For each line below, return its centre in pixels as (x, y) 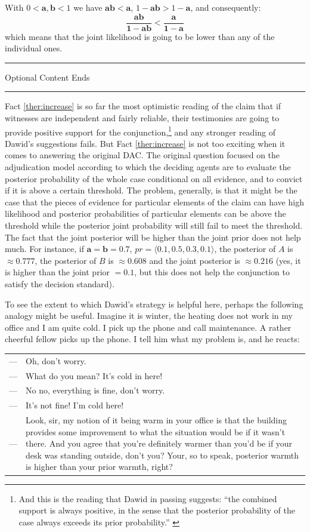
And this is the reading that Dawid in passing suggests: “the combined (148, 498)
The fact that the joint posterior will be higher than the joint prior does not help (153, 237)
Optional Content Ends (47, 77)
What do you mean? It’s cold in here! (94, 375)
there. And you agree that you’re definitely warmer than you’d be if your (159, 443)
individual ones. (34, 48)
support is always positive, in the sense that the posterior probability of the (157, 510)
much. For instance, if (44, 249)
